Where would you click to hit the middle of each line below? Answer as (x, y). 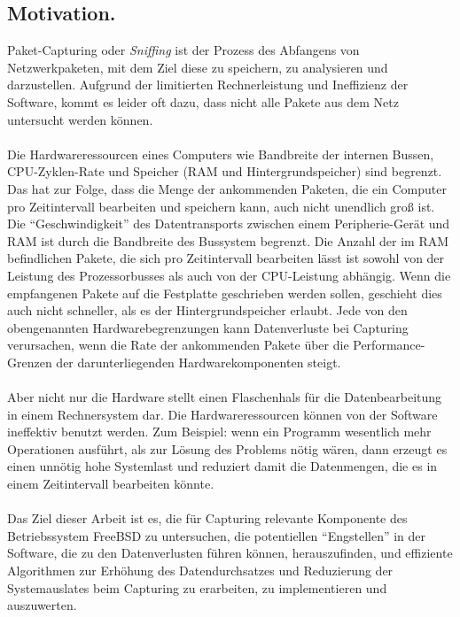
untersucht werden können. (80, 119)
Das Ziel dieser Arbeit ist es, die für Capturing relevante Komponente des (207, 518)
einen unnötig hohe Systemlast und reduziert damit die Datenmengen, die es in (222, 466)
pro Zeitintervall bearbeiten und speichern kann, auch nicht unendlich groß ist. (221, 206)
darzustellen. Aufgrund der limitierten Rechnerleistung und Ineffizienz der (208, 85)
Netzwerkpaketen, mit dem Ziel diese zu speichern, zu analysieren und (198, 67)
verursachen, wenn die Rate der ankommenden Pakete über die (178, 345)
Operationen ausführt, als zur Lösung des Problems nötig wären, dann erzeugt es (227, 448)
